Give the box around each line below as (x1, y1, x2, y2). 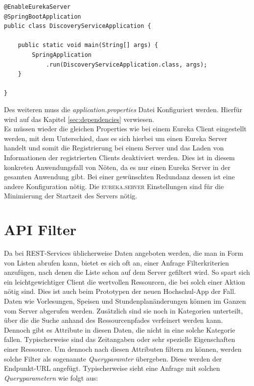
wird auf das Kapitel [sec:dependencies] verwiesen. (4, 114, 154, 124)
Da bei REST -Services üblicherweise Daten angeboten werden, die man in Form (4, 248, 243, 258)
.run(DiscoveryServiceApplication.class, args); (46, 61, 208, 68)
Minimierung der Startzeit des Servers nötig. (4, 191, 138, 201)
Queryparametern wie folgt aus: (4, 372, 98, 383)
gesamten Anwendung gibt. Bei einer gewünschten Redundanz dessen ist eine (4, 171, 235, 182)
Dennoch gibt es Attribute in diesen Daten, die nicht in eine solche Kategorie (4, 324, 235, 335)
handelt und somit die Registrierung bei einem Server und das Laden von (4, 143, 224, 153)
